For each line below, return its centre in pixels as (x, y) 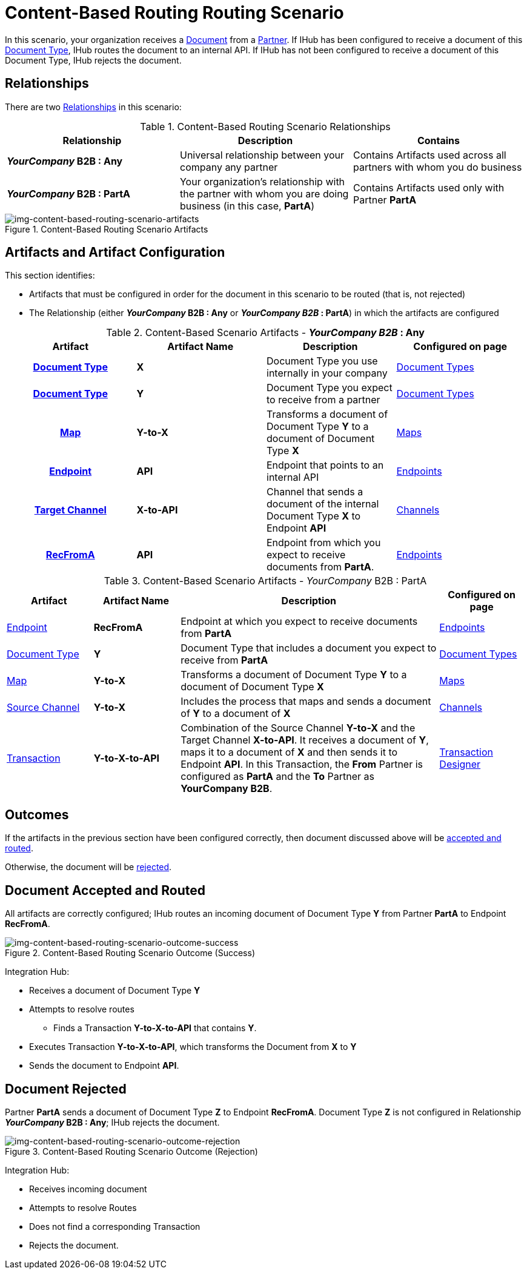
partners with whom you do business (437, 167)
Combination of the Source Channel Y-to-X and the (298, 728)
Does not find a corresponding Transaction (115, 1226)
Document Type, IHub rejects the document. (93, 60)
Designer (460, 764)
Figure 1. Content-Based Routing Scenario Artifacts (107, 229)
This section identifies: (50, 276)
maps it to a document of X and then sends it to (289, 752)
